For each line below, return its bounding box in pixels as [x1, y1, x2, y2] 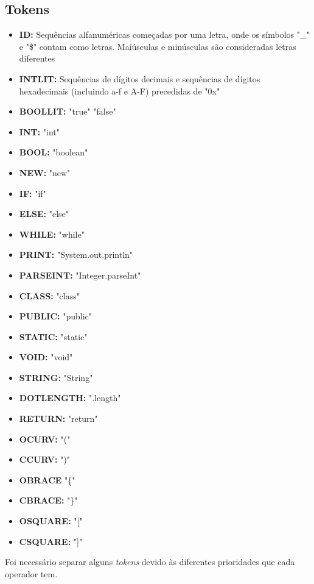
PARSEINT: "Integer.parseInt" [19, 268, 141, 281]
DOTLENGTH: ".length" [19, 391, 121, 404]
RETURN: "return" [19, 412, 98, 425]
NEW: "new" [19, 166, 71, 179]
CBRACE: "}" [19, 494, 78, 507]
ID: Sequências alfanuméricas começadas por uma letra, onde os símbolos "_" [19, 28, 310, 41]
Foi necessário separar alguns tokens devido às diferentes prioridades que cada [5, 555, 295, 568]
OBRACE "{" [19, 473, 75, 486]
